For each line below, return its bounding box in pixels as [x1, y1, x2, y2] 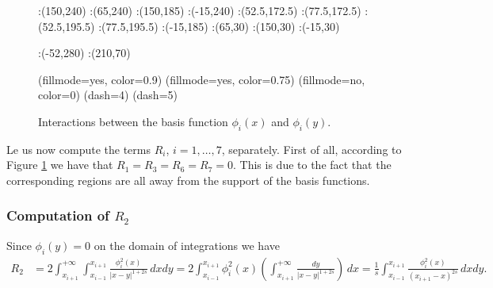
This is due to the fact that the [239, 156, 392, 173]
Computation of [6, 205, 109, 225]
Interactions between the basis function [38, 113, 228, 129]
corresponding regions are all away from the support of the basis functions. [6, 171, 370, 188]
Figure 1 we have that [6, 156, 113, 173]
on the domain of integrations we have [94, 236, 280, 253]
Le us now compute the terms [6, 140, 151, 157]
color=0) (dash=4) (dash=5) [38, 86, 178, 103]
